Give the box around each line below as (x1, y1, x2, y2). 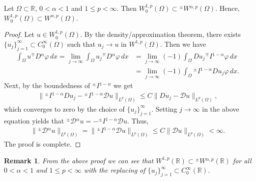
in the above (202, 103, 239, 114)
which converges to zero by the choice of (4, 103, 125, 114)
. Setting (151, 103, 177, 114)
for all (232, 155, 252, 165)
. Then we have (160, 38, 206, 49)
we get (114, 80, 133, 90)
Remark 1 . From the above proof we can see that (4, 155, 154, 165)
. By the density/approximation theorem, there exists (80, 29, 241, 39)
